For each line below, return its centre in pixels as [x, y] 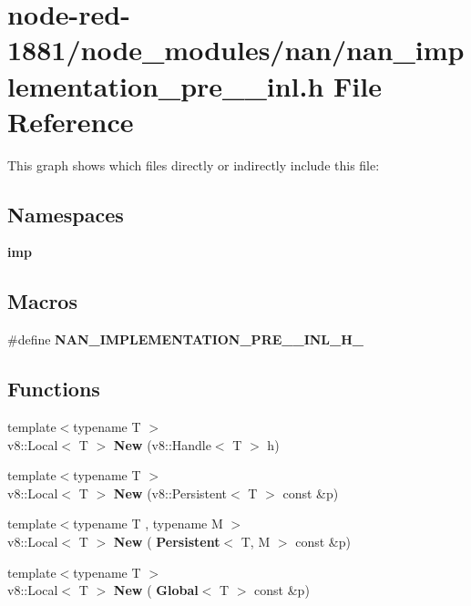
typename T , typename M [148, 524]
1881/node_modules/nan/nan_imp [236, 50]
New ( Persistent [167, 542]
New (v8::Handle [162, 444]
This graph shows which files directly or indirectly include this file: [194, 164]
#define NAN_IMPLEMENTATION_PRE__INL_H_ [185, 339]
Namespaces [66, 214]
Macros [42, 301]
